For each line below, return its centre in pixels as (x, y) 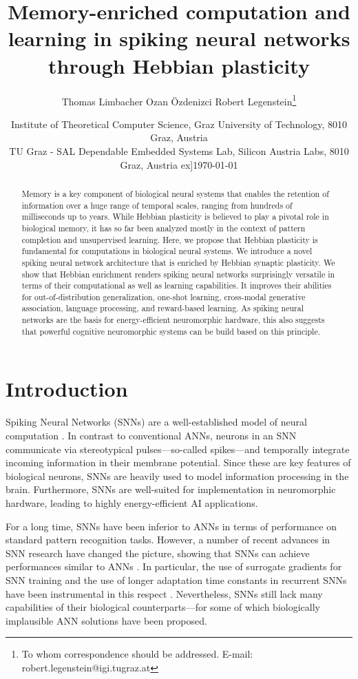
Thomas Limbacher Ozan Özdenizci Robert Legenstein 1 (179, 100)
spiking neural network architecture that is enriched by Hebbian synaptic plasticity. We (178, 262)
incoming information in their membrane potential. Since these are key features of (178, 462)
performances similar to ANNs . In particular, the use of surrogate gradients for (174, 566)
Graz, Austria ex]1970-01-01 (179, 164)
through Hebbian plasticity (179, 65)
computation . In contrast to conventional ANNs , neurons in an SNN (151, 435)
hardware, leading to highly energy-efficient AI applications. (132, 502)
